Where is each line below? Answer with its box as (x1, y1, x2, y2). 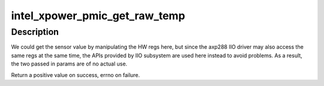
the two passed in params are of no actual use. (11, 60, 128, 67)
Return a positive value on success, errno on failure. (11, 71, 140, 78)
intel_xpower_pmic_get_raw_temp (11, 9, 185, 22)
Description (11, 26, 59, 37)
